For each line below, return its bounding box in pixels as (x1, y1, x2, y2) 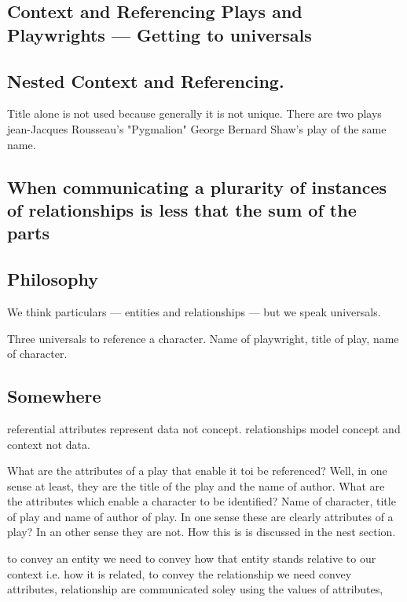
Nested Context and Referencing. (7, 68, 284, 93)
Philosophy (7, 267, 98, 291)
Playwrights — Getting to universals (7, 22, 312, 46)
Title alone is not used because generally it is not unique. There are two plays (7, 105, 382, 122)
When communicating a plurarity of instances (7, 174, 387, 199)
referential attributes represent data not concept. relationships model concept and (7, 420, 401, 436)
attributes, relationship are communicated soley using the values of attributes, (7, 581, 383, 597)
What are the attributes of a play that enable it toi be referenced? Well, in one (7, 462, 387, 479)
